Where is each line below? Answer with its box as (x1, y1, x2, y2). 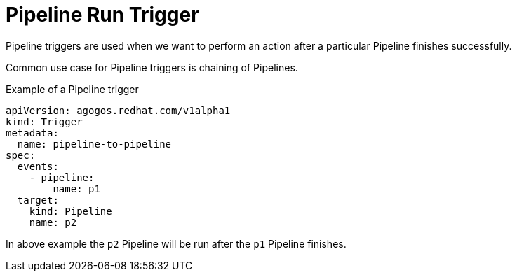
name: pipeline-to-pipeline (17, 138, 172, 150)
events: (17, 160, 59, 172)
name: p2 (29, 216, 77, 228)
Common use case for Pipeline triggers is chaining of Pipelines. (6, 61, 298, 73)
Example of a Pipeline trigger (6, 83, 139, 95)
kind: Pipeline (29, 205, 112, 217)
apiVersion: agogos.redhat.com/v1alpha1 (6, 104, 231, 116)
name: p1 (53, 183, 100, 194)
